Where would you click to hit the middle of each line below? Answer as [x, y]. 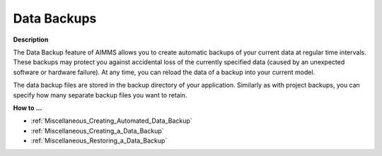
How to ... [28, 108]
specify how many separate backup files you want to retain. [100, 95]
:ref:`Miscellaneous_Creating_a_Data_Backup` [97, 131]
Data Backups [55, 18]
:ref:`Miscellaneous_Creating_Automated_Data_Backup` [111, 121]
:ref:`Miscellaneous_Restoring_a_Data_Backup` [99, 140]
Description [31, 40]
